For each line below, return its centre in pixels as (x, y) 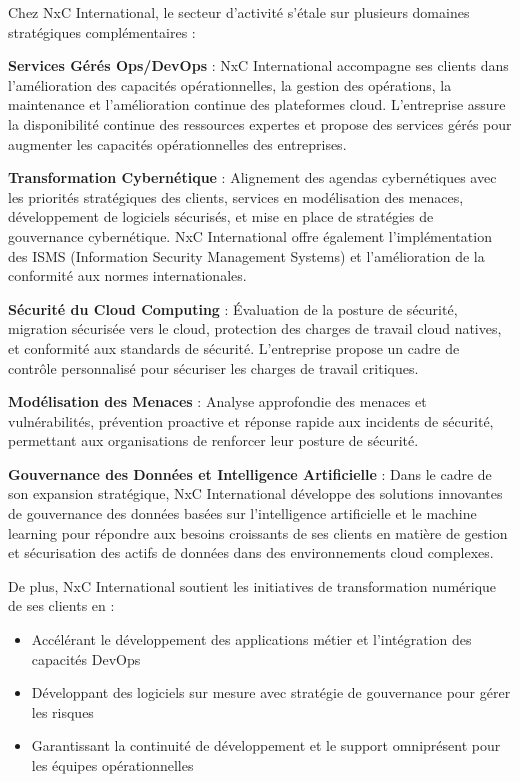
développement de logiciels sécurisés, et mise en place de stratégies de (221, 216)
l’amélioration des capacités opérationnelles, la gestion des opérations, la (230, 84)
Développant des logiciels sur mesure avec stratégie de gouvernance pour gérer (271, 692)
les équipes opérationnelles (112, 765)
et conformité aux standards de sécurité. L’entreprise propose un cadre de (234, 347)
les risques (62, 711)
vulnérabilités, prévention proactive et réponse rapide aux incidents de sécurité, (251, 420)
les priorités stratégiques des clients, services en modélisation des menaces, (236, 196)
